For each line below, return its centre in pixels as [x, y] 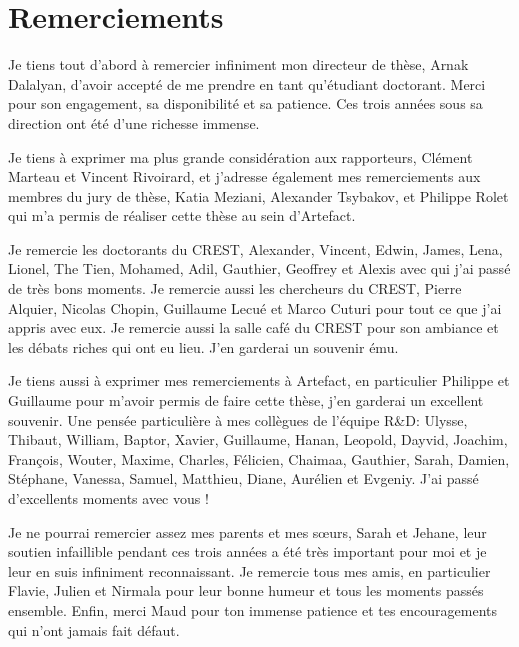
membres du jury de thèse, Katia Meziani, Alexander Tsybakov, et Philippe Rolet [258, 195]
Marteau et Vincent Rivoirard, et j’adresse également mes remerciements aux [244, 176]
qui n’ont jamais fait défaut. [94, 629]
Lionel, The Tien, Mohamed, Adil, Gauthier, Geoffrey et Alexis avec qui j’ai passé [259, 268]
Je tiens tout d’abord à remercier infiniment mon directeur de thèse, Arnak [238, 64]
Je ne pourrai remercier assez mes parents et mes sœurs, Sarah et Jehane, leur [247, 531]
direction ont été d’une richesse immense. [134, 122]
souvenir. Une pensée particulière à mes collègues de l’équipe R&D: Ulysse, [238, 419]
